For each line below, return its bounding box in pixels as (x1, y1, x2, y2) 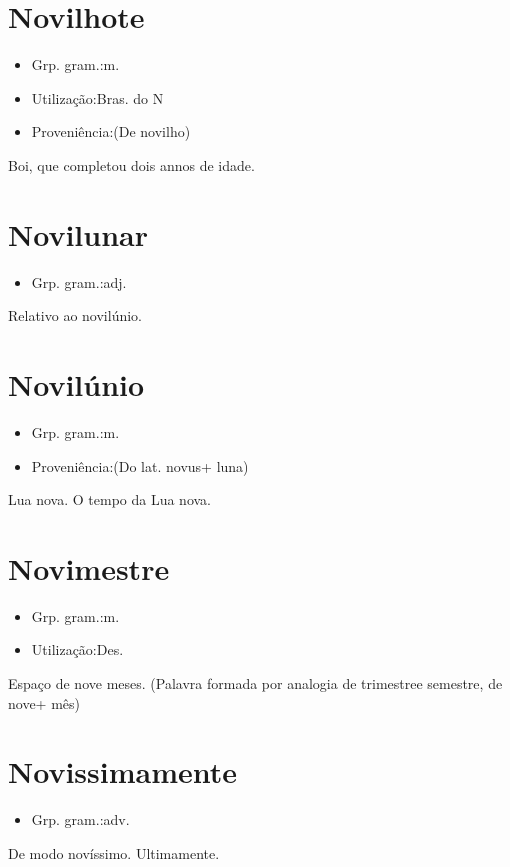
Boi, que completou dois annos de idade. (8, 154, 255, 175)
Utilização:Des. (31, 639, 124, 660)
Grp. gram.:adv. (31, 809, 130, 830)
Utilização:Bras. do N (31, 87, 164, 108)
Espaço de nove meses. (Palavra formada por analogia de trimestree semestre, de (8, 673, 503, 694)
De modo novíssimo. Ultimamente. (8, 842, 220, 863)
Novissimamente (8, 751, 238, 792)
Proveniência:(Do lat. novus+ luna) (31, 455, 249, 476)
